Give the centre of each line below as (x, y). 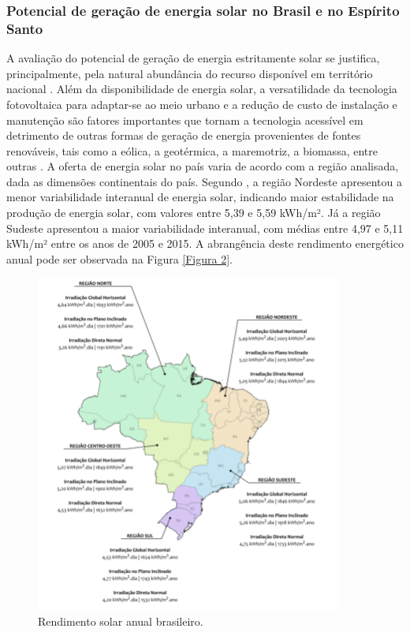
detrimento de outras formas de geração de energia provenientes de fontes (184, 135)
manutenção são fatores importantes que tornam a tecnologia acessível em (185, 120)
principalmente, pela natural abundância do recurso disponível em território (190, 73)
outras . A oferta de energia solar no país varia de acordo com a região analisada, (203, 166)
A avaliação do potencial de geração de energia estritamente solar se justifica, (193, 58)
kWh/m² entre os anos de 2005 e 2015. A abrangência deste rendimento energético (205, 243)
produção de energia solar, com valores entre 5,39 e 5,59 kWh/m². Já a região (194, 213)
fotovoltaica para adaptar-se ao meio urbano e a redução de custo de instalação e (202, 104)
